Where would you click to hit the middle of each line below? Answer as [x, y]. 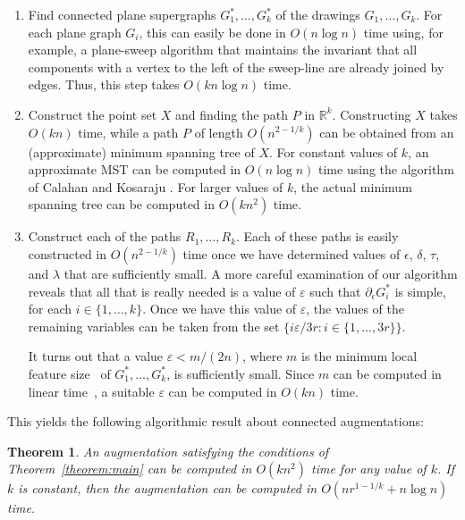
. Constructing [372, 114]
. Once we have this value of [220, 309]
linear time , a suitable [91, 391]
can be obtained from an [387, 132]
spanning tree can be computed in [121, 204]
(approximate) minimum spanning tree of [141, 151]
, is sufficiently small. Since [241, 373]
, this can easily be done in [212, 32]
